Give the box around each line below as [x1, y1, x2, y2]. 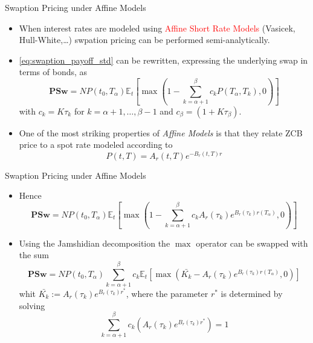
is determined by [221, 287, 283, 299]
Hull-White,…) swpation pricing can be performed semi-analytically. [19, 33, 270, 46]
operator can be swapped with [196, 236, 308, 249]
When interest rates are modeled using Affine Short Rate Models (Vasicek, [19, 21, 295, 34]
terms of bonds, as [19, 65, 88, 78]
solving [19, 299, 45, 311]
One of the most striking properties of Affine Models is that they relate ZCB [19, 126, 303, 139]
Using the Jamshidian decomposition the [19, 236, 170, 249]
